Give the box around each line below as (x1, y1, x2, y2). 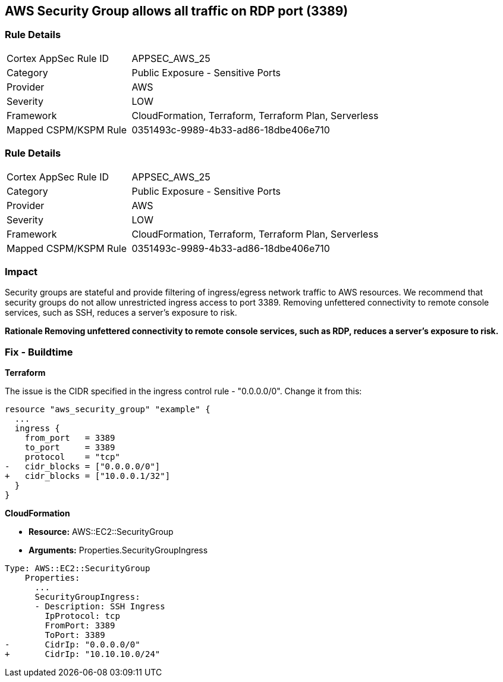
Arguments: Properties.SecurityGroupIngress (29, 545, 208, 556)
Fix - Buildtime (5, 345, 73, 358)
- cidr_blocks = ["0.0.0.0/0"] (5, 462, 161, 472)
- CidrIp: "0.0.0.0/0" (5, 640, 140, 650)
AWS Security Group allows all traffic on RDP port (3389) (5, 4, 348, 18)
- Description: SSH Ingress (34, 602, 165, 612)
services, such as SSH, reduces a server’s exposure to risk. (5, 307, 237, 318)
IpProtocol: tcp (45, 611, 120, 621)
